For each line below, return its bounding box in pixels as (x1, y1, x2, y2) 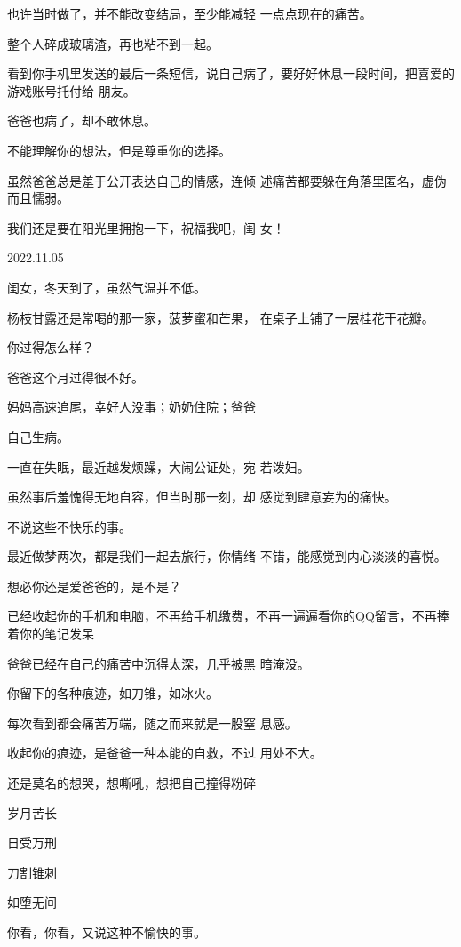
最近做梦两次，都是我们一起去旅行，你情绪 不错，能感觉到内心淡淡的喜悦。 (7, 547, 447, 566)
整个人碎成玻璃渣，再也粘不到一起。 (7, 34, 219, 52)
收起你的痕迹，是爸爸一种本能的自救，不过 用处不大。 (7, 743, 322, 762)
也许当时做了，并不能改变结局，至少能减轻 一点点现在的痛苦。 (7, 4, 372, 22)
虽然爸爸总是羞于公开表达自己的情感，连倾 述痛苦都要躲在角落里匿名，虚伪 (7, 171, 447, 189)
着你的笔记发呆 (7, 624, 94, 643)
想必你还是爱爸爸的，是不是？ (7, 576, 181, 595)
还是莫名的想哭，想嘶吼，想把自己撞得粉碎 (7, 774, 256, 792)
